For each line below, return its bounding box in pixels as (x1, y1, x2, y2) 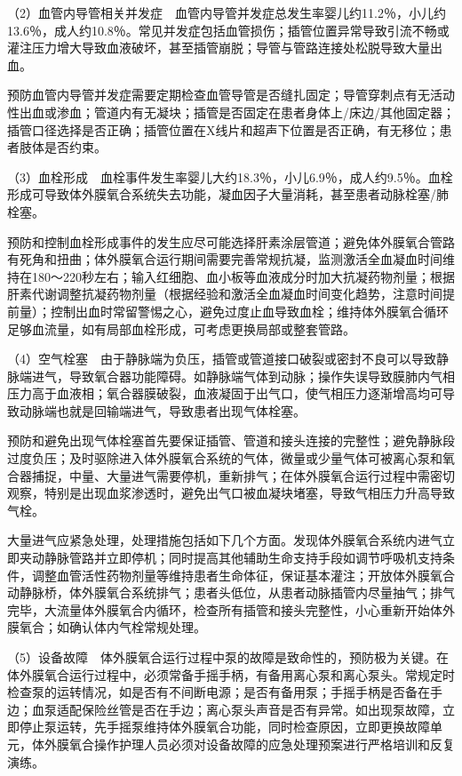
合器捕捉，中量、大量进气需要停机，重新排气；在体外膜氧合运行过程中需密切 (7, 466, 455, 484)
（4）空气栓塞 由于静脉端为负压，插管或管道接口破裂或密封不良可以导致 (7, 349, 436, 368)
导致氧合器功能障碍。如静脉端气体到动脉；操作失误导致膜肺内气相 (68, 366, 455, 385)
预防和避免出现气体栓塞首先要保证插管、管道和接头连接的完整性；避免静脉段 (7, 431, 455, 450)
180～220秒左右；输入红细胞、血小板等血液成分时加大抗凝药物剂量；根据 (31, 267, 455, 285)
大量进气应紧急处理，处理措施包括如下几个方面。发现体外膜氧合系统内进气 (7, 531, 442, 549)
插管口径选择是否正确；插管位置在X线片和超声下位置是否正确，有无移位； (7, 120, 440, 139)
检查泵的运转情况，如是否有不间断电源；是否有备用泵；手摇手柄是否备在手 (7, 683, 442, 701)
